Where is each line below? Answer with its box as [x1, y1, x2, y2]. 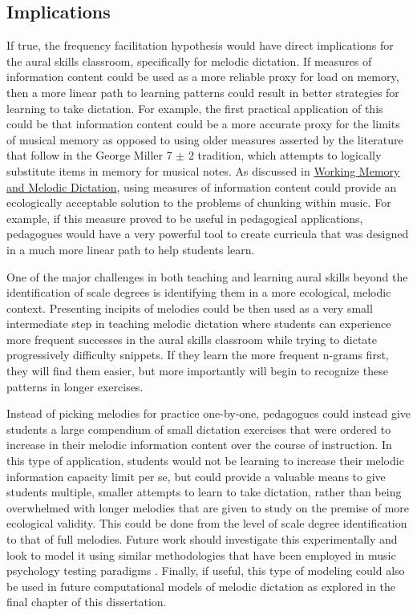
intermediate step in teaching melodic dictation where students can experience [6, 315, 391, 332]
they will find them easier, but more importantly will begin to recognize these [6, 362, 388, 379]
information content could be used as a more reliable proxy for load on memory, [6, 68, 399, 85]
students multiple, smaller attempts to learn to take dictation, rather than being [6, 484, 402, 500]
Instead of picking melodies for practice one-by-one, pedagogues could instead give [6, 405, 411, 422]
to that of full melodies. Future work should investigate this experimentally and [6, 531, 398, 548]
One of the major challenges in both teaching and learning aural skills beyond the [6, 268, 408, 285]
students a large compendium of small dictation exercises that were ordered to [6, 420, 391, 437]
